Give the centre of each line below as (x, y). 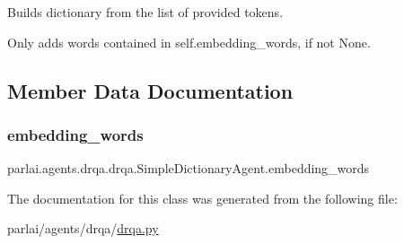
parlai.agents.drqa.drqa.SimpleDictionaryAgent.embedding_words (189, 168)
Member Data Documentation (150, 90)
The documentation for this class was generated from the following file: (202, 198)
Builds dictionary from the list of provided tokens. (145, 12)
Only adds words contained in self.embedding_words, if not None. (189, 42)
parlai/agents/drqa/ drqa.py (83, 228)
